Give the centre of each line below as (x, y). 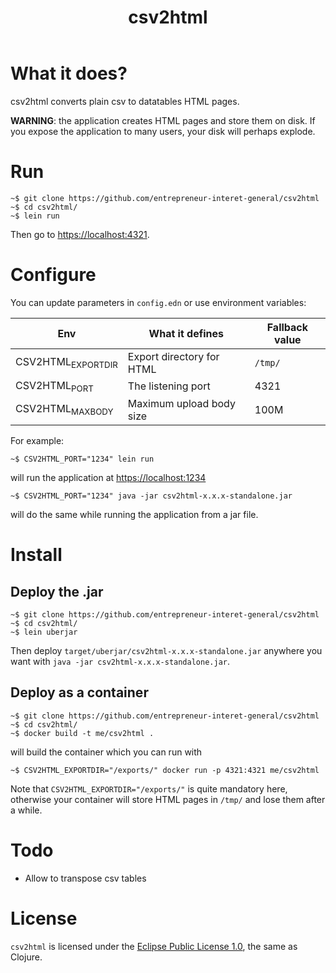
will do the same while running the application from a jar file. (134, 514)
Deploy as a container (79, 692)
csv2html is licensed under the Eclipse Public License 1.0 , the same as (154, 946)
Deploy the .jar (57, 591)
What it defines (186, 333)
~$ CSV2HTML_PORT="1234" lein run (82, 459)
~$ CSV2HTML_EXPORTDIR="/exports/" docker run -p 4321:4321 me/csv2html (165, 770)
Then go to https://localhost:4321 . (80, 234)
